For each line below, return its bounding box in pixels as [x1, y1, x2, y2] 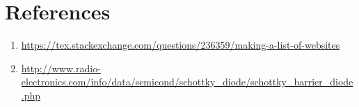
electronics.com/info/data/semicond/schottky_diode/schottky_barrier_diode [21, 74, 353, 89]
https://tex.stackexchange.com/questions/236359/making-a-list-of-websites [21, 38, 340, 52]
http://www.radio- [21, 60, 101, 75]
